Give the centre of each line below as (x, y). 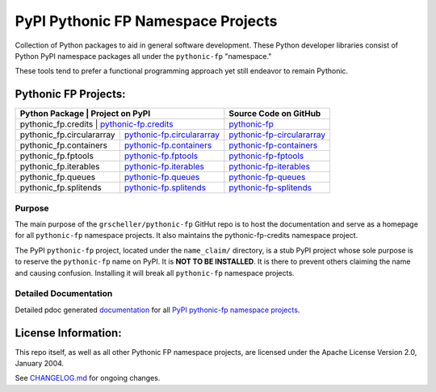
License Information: (68, 333)
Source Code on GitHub (275, 114)
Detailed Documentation (64, 294)
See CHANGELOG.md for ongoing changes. (88, 378)
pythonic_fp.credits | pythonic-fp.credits (96, 124)
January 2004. (40, 363)
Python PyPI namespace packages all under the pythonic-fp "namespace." (143, 56)
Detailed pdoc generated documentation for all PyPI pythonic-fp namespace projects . (157, 310)
